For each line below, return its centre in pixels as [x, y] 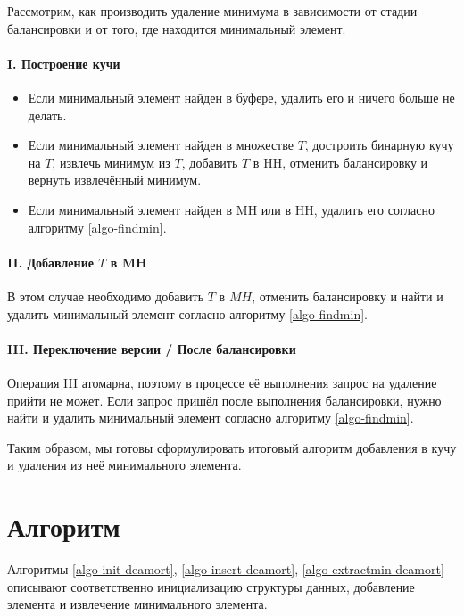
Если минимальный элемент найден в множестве [161, 145]
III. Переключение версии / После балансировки [152, 348]
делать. [47, 115]
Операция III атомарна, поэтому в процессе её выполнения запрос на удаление [222, 382]
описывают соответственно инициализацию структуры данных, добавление [211, 586]
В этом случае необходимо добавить [106, 296]
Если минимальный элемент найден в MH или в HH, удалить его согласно [231, 209]
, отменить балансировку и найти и [348, 296]
